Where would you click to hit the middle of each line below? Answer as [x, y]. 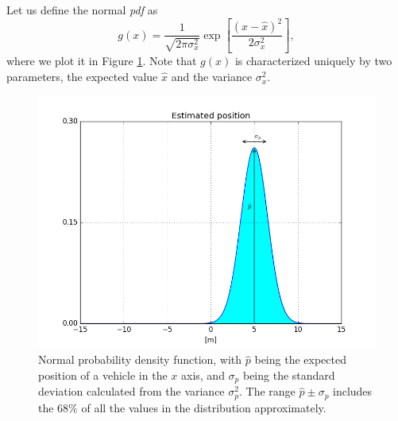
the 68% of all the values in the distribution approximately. [182, 407]
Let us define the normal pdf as [82, 10]
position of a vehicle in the [103, 375]
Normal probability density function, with [140, 359]
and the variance [212, 77]
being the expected [300, 359]
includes [353, 391]
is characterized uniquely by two [313, 61]
